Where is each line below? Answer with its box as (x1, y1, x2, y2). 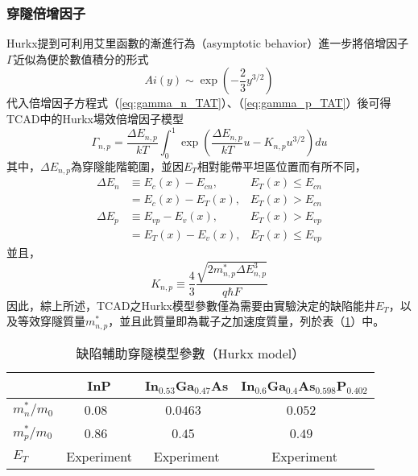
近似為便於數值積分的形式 (13, 50, 149, 67)
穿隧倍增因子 (6, 2, 86, 23)
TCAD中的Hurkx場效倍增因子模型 (6, 110, 184, 126)
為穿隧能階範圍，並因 (71, 157, 184, 174)
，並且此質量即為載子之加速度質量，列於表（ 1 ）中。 (108, 313, 385, 329)
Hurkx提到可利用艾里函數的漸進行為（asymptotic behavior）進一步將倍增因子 (6, 35, 409, 52)
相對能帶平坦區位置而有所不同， (197, 157, 366, 174)
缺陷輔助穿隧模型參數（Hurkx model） (76, 343, 305, 362)
